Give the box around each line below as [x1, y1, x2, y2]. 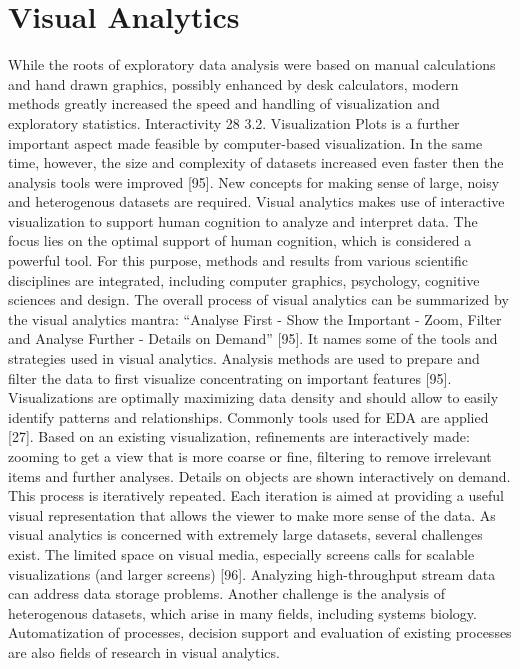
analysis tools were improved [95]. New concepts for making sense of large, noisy [8, 171, 500, 192]
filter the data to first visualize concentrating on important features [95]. [8, 367, 452, 388]
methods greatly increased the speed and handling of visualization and [8, 93, 440, 114]
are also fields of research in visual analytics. [8, 641, 280, 662]
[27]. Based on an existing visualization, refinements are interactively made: [8, 426, 470, 447]
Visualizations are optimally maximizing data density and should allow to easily [8, 387, 499, 408]
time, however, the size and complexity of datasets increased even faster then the [8, 152, 504, 173]
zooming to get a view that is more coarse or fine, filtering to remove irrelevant [8, 446, 492, 466]
